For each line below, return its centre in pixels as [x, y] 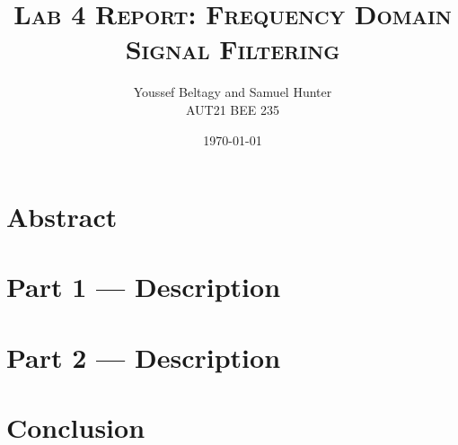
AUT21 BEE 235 [233, 109]
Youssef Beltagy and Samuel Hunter [233, 92]
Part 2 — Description [144, 357]
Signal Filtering [233, 49]
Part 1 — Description [144, 287]
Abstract [62, 217]
